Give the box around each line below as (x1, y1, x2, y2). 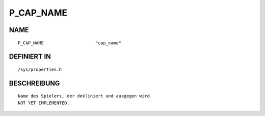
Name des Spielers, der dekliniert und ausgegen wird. (18, 93, 153, 99)
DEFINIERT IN (9, 53, 51, 61)
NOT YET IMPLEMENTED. (18, 100, 70, 106)
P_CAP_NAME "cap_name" (18, 40, 122, 46)
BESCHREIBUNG (9, 79, 60, 87)
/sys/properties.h (18, 66, 62, 72)
